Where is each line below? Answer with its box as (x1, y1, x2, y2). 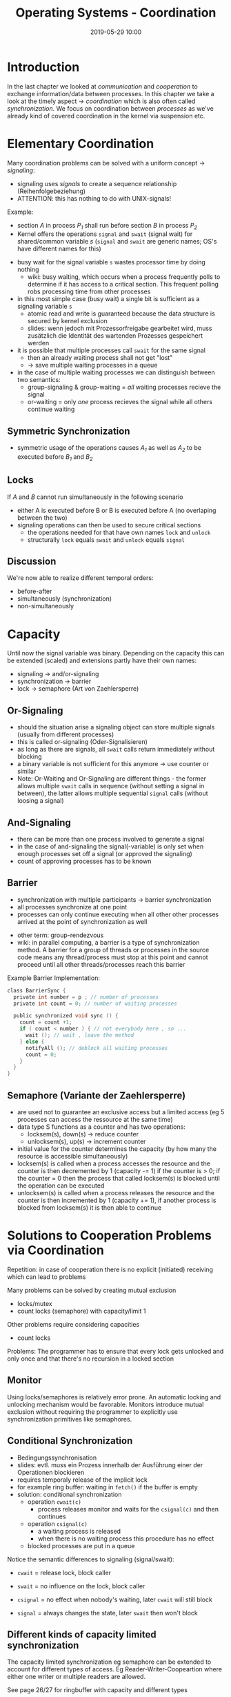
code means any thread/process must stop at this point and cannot (17, 953, 208, 961)
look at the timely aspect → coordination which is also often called (7, 97, 196, 105)
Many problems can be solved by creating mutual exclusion (7, 1286, 177, 1294)
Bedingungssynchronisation (17, 1453, 97, 1462)
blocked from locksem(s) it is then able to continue (17, 1204, 162, 1212)
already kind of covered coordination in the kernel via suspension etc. (7, 111, 205, 120)
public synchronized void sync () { (13, 1013, 119, 1019)
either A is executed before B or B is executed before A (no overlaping (17, 506, 217, 514)
